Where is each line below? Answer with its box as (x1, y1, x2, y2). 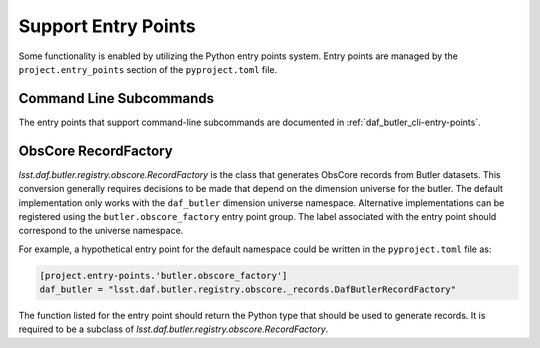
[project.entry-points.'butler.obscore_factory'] (39, 270, 288, 281)
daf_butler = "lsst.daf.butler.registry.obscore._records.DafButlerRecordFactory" (39, 284, 457, 295)
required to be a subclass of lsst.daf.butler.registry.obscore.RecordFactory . (18, 323, 329, 335)
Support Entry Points (18, 15, 196, 37)
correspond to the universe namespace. (18, 225, 184, 237)
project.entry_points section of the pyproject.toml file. (18, 63, 278, 75)
